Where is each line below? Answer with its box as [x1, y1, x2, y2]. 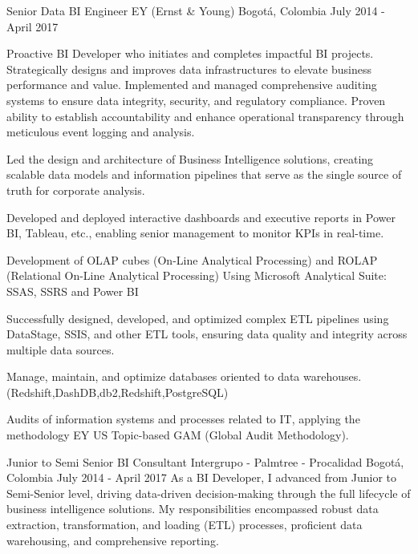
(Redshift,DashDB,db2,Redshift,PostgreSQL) [6, 383, 229, 400]
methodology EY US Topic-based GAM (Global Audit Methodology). [6, 427, 349, 443]
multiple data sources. [6, 341, 115, 358]
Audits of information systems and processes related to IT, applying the [6, 410, 360, 427]
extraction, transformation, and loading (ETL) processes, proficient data [6, 516, 363, 533]
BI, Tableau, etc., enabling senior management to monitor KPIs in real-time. [6, 224, 384, 241]
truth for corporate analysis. [6, 181, 145, 198]
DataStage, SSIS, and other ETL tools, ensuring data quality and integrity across [6, 326, 408, 342]
